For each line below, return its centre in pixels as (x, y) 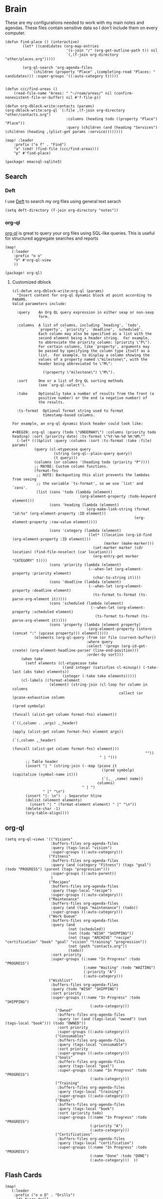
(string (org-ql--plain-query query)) (93, 453)
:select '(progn (103, 646)
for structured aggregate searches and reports (52, 238)
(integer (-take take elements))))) (100, 676)
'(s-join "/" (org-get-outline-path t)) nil (112, 50)
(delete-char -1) (43, 809)
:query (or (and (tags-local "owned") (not (102, 1019)
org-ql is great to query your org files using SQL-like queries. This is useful (80, 233)
